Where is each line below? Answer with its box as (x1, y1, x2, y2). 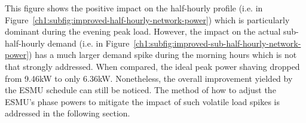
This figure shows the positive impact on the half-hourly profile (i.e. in (5, 2, 263, 14)
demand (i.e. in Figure (47, 36, 130, 49)
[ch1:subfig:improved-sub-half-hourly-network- (133, 36, 301, 49)
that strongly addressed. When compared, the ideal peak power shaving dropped (5, 60, 300, 72)
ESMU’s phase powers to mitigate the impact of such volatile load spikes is (5, 95, 280, 107)
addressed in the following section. (5, 107, 130, 119)
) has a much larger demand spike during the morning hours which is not (29, 48, 297, 61)
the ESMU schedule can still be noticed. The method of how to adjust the (5, 84, 276, 96)
